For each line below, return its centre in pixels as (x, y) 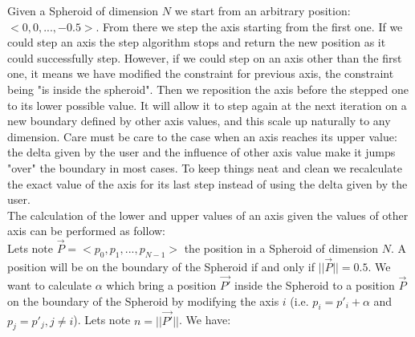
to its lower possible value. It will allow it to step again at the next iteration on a (207, 105)
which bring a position (161, 284)
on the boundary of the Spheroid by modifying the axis (143, 300)
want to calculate (49, 284)
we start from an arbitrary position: (262, 10)
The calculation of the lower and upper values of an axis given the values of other (208, 215)
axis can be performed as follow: (87, 231)
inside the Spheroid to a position (315, 284)
